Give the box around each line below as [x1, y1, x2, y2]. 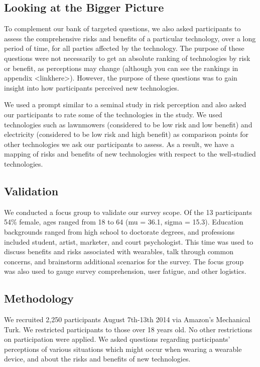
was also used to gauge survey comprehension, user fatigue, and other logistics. [4, 266, 246, 276]
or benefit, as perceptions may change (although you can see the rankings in [4, 62, 238, 73]
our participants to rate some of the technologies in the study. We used [4, 109, 222, 119]
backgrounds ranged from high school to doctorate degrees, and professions [4, 226, 235, 237]
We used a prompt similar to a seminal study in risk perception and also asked [4, 99, 246, 110]
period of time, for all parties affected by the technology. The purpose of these [4, 43, 244, 53]
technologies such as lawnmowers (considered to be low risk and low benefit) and [4, 119, 252, 129]
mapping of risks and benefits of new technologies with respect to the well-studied [4, 149, 256, 159]
